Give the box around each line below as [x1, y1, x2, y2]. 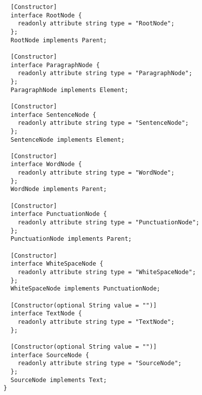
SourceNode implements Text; [10, 376, 107, 384]
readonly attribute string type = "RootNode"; [17, 20, 175, 27]
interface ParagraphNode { [10, 61, 100, 69]
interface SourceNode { [10, 351, 89, 359]
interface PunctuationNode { [10, 210, 107, 218]
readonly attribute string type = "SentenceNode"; [17, 119, 189, 127]
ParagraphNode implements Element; [10, 86, 128, 94]
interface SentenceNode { [10, 111, 97, 118]
